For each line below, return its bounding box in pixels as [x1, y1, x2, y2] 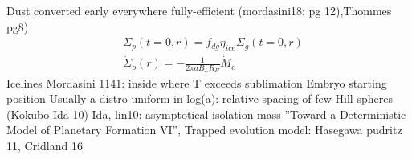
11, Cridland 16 [6, 137, 83, 153]
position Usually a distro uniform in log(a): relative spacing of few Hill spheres [6, 90, 393, 107]
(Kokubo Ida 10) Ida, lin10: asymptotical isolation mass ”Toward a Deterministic [6, 105, 406, 122]
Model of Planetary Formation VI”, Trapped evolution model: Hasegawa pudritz [6, 121, 402, 138]
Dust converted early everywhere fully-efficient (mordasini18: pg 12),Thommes [6, 2, 392, 18]
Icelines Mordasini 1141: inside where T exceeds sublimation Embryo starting [6, 74, 387, 91]
